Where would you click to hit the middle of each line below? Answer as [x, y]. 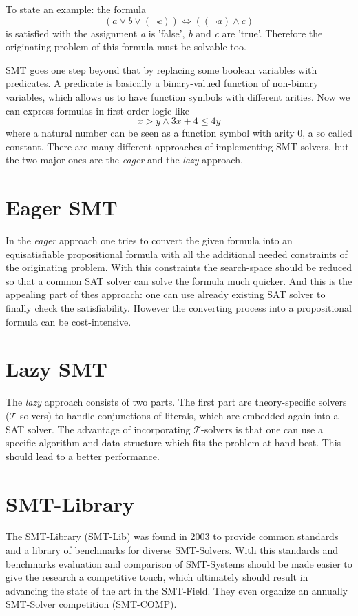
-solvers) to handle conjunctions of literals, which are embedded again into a [178, 415]
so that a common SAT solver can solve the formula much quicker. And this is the [179, 280]
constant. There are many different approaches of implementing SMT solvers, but [177, 146]
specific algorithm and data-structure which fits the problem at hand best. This [173, 443]
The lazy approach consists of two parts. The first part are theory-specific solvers [176, 402]
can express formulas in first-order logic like [97, 110]
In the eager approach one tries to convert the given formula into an [149, 240]
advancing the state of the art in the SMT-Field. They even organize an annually [177, 590]
